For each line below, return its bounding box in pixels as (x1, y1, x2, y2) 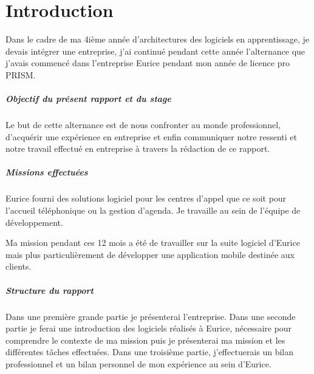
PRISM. (5, 68, 36, 81)
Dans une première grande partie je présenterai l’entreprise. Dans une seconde (5, 310, 296, 322)
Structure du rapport (5, 284, 94, 296)
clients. (5, 260, 32, 273)
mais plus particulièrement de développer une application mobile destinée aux (5, 248, 295, 260)
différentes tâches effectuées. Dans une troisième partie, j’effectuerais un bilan (5, 345, 294, 358)
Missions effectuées (5, 166, 88, 178)
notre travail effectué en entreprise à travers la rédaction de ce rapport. (5, 142, 270, 155)
